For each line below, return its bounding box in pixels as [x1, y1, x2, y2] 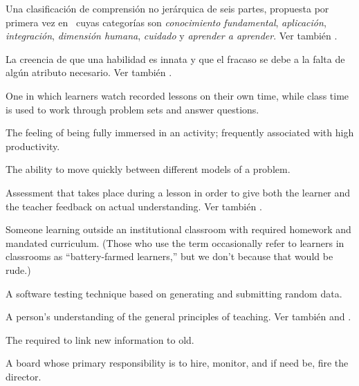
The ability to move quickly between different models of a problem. [6, 162, 291, 176]
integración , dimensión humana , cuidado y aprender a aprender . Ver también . [6, 28, 338, 43]
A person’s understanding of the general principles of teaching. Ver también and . [6, 309, 351, 324]
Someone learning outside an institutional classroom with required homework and [6, 222, 351, 237]
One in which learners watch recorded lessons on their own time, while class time [6, 88, 349, 102]
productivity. [6, 138, 60, 153]
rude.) [6, 262, 31, 277]
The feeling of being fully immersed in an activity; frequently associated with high [6, 125, 354, 140]
